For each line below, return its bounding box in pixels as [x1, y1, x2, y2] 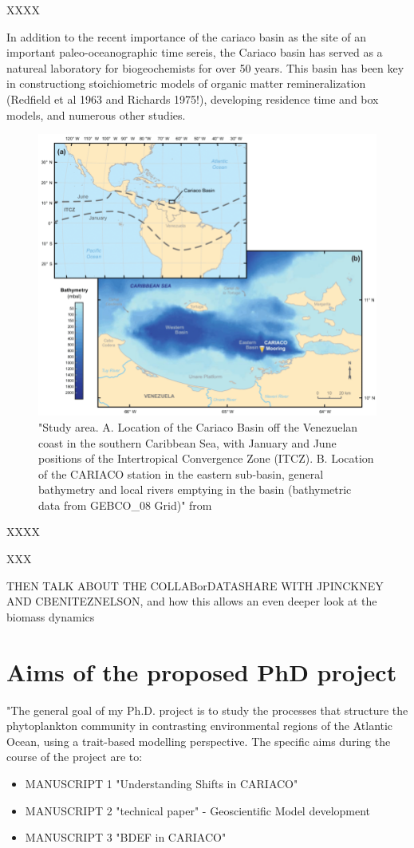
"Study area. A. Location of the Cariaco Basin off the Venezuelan [38, 418, 358, 435]
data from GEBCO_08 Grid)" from [38, 496, 212, 513]
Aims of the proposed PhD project [6, 655, 397, 688]
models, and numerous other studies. [6, 106, 186, 123]
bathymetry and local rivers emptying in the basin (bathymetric [38, 481, 352, 498]
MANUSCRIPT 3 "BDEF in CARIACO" [25, 829, 227, 846]
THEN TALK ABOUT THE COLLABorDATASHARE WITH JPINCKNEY [6, 577, 384, 594]
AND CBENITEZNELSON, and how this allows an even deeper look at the [6, 593, 377, 609]
